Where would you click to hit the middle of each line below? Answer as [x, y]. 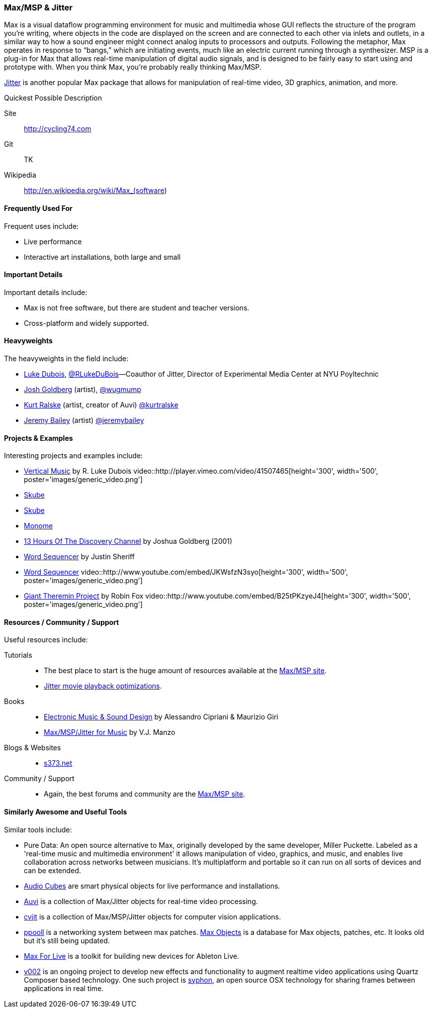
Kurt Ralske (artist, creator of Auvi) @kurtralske [101, 405]
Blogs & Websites [33, 748]
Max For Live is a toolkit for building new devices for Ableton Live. [131, 956]
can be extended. [52, 870]
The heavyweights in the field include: [66, 359]
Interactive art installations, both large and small [102, 257]
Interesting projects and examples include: [74, 456]
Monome [39, 526]
